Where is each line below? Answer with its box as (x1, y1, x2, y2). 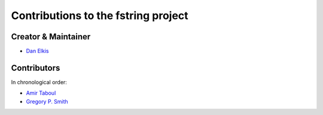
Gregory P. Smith (26, 98, 68, 105)
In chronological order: (11, 78, 67, 86)
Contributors (11, 63, 60, 73)
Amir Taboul (26, 89, 56, 97)
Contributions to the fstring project (11, 9, 188, 22)
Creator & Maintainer (11, 32, 91, 42)
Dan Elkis (26, 48, 49, 55)
